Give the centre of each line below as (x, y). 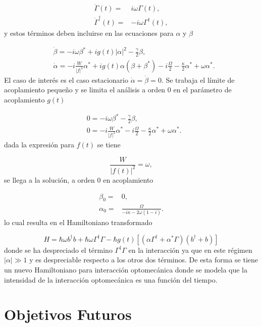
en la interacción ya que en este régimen (190, 250)
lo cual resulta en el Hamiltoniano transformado (78, 222)
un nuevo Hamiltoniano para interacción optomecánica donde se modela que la (126, 270)
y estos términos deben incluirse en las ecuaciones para (89, 33)
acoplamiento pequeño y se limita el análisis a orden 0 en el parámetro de (118, 90)
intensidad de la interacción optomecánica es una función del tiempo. (111, 279)
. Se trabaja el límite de (198, 79)
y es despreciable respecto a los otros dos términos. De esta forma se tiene (144, 260)
